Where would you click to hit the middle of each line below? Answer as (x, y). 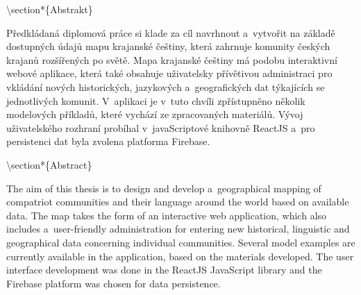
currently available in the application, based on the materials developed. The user (180, 256)
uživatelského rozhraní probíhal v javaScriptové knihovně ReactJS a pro (161, 127)
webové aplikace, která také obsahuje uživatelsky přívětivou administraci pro (169, 73)
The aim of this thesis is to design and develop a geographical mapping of (164, 188)
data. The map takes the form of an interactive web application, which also (167, 215)
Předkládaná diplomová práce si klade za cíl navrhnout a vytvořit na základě (171, 32)
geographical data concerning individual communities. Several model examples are (181, 242)
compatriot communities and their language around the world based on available (178, 202)
